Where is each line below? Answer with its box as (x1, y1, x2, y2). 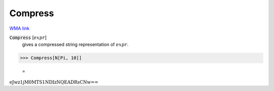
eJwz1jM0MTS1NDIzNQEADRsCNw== (9, 79, 98, 85)
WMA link (9, 25, 30, 31)
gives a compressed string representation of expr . (22, 41, 129, 48)
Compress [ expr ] (9, 34, 47, 40)
